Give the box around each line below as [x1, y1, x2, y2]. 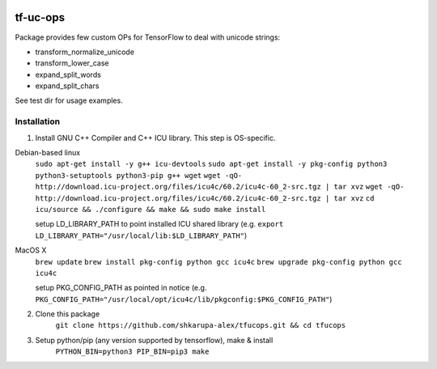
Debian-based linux [15, 148, 81, 157]
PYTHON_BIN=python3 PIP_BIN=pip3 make [55, 347, 210, 356]
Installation [15, 116, 61, 127]
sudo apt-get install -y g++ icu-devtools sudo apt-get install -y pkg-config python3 [35, 159, 388, 169]
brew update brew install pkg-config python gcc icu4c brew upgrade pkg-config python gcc [35, 257, 402, 266]
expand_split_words [35, 70, 101, 79]
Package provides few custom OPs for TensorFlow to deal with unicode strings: [15, 32, 281, 42]
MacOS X [15, 245, 47, 255]
